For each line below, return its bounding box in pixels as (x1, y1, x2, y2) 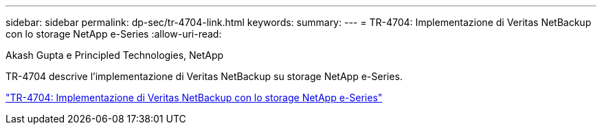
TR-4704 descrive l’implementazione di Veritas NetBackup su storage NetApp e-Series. (5, 70, 403, 82)
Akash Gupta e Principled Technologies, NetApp (5, 49, 224, 61)
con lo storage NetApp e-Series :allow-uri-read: (5, 28, 222, 40)
